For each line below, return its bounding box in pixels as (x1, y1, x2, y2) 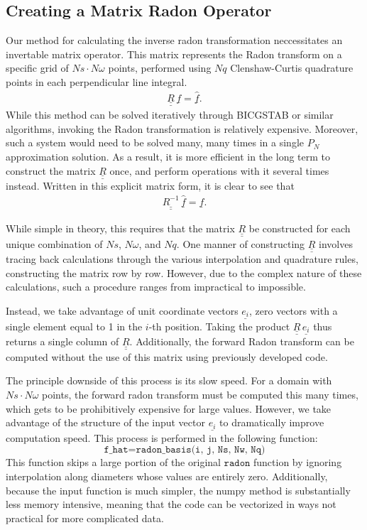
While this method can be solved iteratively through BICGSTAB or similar (6, 107, 334, 122)
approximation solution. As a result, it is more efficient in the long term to (6, 149, 331, 164)
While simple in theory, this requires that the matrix (6, 221, 235, 236)
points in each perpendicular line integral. (6, 74, 187, 89)
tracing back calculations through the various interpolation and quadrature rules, (6, 252, 358, 266)
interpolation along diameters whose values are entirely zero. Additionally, (6, 469, 328, 484)
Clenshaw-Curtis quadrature (230, 60, 354, 75)
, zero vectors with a (249, 303, 338, 318)
